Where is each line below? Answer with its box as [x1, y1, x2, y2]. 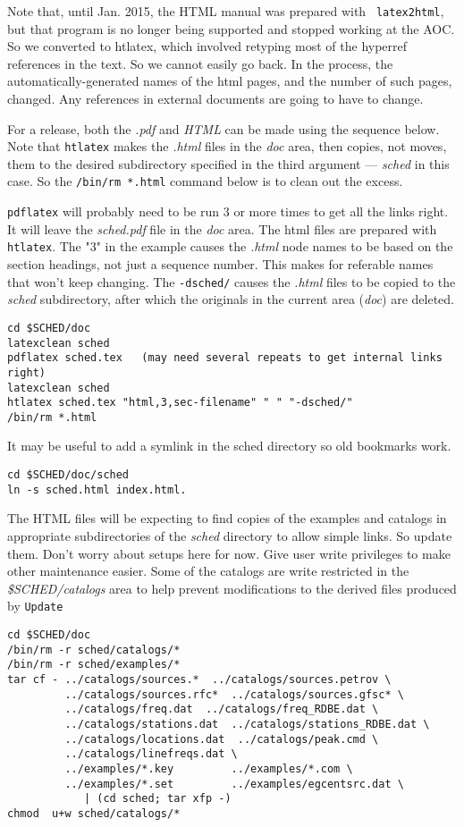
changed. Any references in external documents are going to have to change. [7, 89, 424, 108]
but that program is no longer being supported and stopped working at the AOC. [7, 19, 455, 38]
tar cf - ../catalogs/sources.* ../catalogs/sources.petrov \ [7, 672, 392, 686]
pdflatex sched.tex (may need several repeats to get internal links [7, 351, 443, 365]
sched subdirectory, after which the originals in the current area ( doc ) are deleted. [7, 290, 454, 308]
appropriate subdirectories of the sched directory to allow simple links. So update [7, 526, 452, 544]
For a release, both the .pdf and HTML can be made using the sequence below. [7, 119, 440, 138]
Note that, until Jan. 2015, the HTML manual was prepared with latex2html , [7, 2, 444, 20]
